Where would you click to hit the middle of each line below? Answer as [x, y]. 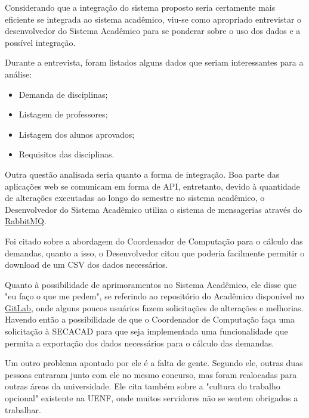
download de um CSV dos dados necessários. [86, 264]
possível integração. [40, 42]
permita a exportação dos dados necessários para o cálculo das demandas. [140, 343]
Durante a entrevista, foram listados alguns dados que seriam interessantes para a [154, 62]
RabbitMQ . [26, 221]
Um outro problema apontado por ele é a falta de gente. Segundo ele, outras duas [154, 363]
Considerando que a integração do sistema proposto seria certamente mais [140, 7]
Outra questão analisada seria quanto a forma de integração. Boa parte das [142, 174]
